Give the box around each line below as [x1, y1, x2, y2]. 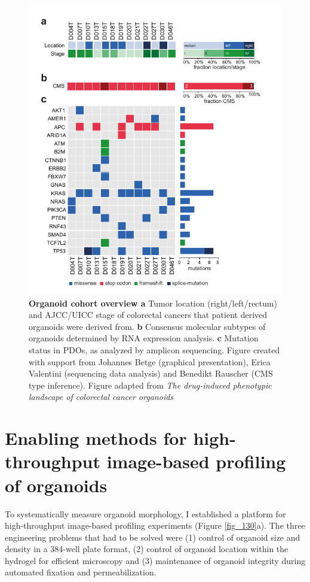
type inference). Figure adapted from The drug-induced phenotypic [29, 378, 272, 391]
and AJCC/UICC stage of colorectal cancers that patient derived [29, 308, 268, 321]
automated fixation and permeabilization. [5, 566, 156, 578]
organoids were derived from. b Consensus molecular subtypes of [29, 320, 266, 332]
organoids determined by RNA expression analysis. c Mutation [29, 332, 259, 344]
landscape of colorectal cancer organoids [29, 390, 174, 403]
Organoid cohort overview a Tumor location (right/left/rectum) [29, 296, 277, 309]
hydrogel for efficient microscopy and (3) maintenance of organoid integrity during [5, 554, 306, 566]
